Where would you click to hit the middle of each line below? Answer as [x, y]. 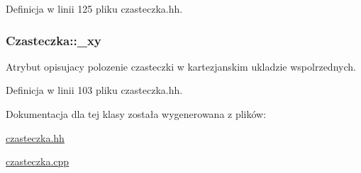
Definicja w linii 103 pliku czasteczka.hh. [94, 90]
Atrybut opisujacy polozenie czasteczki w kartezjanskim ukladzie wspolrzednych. [181, 66]
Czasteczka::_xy [54, 40]
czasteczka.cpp [38, 161]
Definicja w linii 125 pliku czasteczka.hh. [94, 8]
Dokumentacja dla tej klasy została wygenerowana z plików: [136, 114]
